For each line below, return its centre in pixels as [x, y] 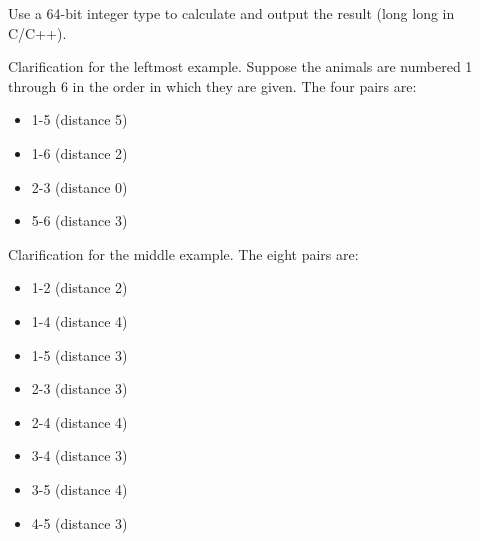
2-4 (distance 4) [79, 421]
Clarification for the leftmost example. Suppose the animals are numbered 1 [240, 66]
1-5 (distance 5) [79, 119]
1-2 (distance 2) [79, 287]
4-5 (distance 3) [79, 522]
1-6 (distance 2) [79, 152]
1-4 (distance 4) [79, 320]
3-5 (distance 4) [79, 488]
